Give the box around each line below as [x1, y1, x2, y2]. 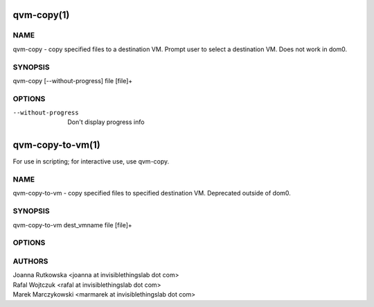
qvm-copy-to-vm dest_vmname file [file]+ [12, 220, 133, 229]
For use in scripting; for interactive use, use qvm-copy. [12, 157, 170, 166]
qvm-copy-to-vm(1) [12, 139, 100, 151]
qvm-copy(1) [12, 9, 70, 21]
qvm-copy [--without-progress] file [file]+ [12, 76, 133, 85]
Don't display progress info [67, 118, 145, 126]
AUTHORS [12, 256, 48, 266]
